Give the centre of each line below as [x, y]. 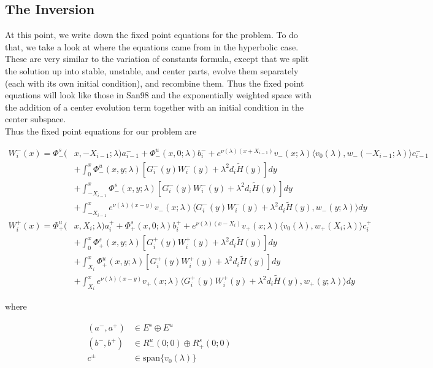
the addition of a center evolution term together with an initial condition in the [155, 107]
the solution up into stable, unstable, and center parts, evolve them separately [152, 70]
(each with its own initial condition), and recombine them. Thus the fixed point [155, 83]
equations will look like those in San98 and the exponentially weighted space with [158, 95]
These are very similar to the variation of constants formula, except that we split [157, 59]
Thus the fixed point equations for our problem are [101, 131]
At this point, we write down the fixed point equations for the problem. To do [151, 35]
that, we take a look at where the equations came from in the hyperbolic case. [152, 46]
